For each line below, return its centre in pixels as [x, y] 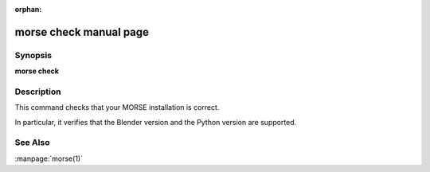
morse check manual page [82, 32]
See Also [32, 143]
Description [38, 92]
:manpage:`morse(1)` [49, 158]
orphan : [28, 9]
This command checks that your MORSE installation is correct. [117, 107]
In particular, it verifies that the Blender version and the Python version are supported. [156, 122]
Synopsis [33, 55]
